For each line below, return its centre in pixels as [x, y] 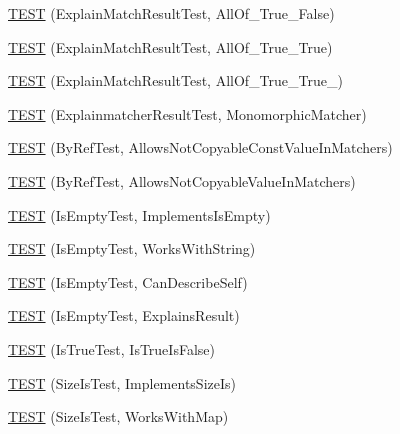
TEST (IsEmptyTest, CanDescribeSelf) [128, 281]
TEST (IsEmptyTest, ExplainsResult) [124, 315]
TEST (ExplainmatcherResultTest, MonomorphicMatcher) [187, 113]
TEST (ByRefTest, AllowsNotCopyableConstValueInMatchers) [200, 147]
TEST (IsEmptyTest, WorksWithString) [132, 248]
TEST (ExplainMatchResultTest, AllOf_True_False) [171, 13]
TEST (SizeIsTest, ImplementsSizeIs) [122, 382]
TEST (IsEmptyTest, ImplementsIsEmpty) [139, 214]
